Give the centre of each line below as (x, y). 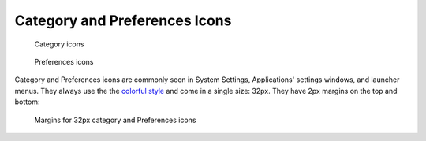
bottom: (27, 102)
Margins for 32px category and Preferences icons (115, 120)
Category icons (59, 44)
